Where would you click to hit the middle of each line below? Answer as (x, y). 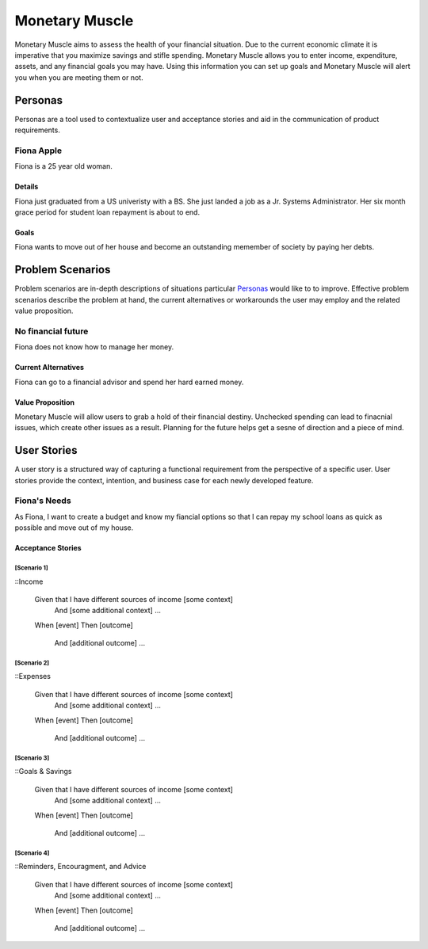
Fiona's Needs (43, 501)
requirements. (38, 130)
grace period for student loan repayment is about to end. (107, 212)
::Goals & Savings (43, 772)
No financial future (52, 331)
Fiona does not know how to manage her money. (94, 347)
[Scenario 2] (32, 663)
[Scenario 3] (32, 758)
